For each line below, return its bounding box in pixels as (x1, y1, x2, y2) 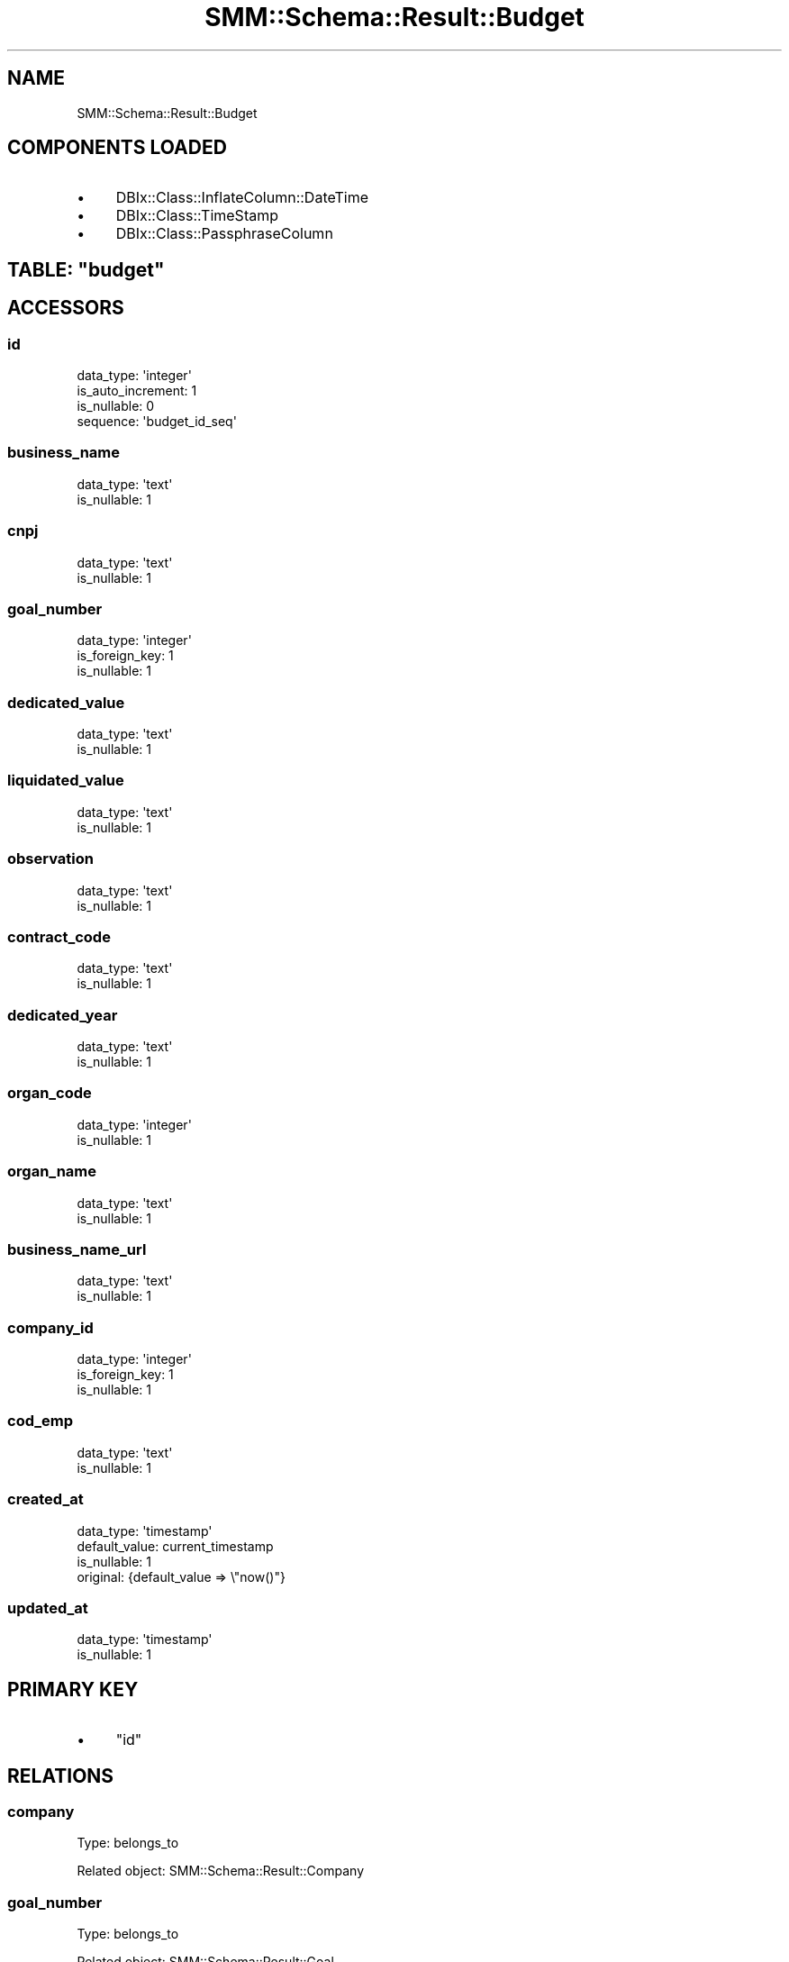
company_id (7, 1318, 94, 1337)
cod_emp (7, 1412, 74, 1431)
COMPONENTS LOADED (7, 136, 227, 159)
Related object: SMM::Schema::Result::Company (77, 1863, 365, 1879)
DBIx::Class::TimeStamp (115, 206, 278, 225)
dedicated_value (7, 693, 125, 712)
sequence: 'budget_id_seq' (77, 413, 237, 430)
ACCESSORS (7, 296, 124, 320)
